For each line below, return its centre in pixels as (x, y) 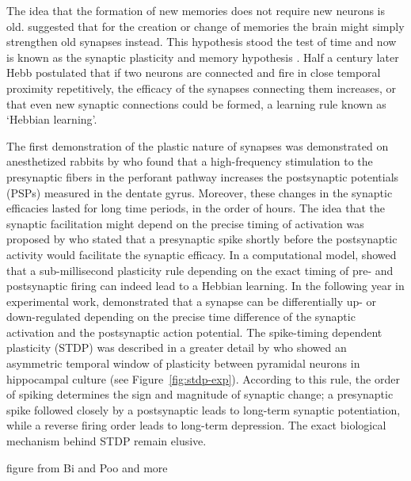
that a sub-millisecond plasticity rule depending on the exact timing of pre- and (200, 270)
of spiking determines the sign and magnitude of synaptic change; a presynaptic (200, 394)
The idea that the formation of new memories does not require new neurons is (196, 10)
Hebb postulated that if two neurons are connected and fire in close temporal (194, 73)
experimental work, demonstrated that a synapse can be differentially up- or (192, 301)
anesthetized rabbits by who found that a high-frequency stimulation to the (190, 161)
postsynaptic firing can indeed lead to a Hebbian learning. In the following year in (205, 286)
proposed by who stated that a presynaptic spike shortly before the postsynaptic (202, 239)
